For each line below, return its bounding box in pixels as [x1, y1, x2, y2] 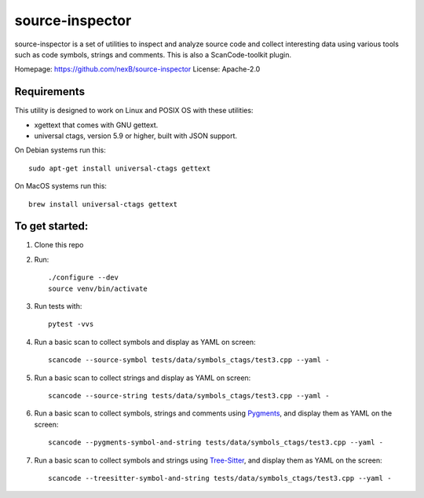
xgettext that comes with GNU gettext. [34, 120, 159, 130]
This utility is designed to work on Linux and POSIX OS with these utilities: [14, 106, 254, 115]
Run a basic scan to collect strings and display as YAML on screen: [34, 373, 251, 383]
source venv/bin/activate [48, 284, 148, 293]
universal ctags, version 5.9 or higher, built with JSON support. [34, 131, 238, 141]
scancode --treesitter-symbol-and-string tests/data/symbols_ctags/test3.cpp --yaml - [48, 474, 392, 482]
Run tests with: [34, 302, 82, 311]
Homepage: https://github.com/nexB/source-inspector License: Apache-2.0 [14, 64, 261, 74]
